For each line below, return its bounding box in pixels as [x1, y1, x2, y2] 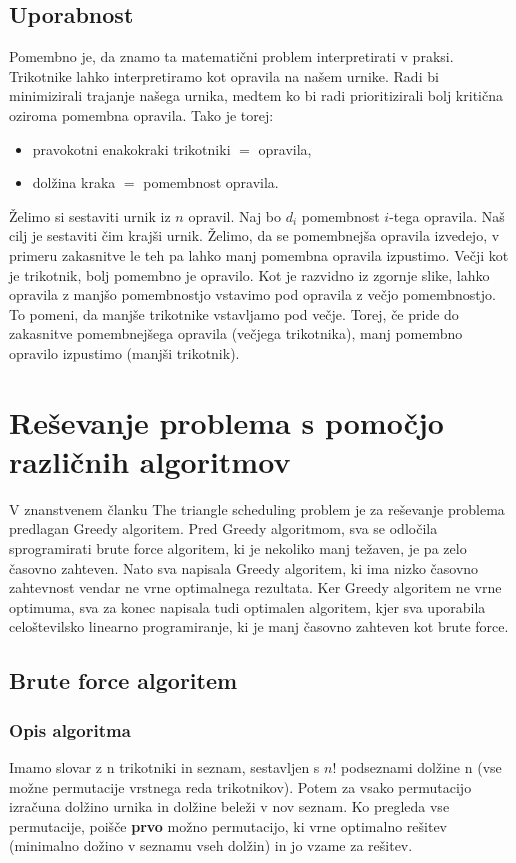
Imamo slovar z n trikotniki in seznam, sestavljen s [9, 756, 320, 777]
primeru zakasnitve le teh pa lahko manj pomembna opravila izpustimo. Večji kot [9, 244, 509, 265]
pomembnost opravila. [143, 172, 279, 193]
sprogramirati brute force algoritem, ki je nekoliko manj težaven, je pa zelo [9, 538, 467, 559]
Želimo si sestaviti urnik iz [9, 205, 171, 226]
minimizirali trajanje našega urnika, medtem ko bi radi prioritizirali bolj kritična [9, 85, 503, 106]
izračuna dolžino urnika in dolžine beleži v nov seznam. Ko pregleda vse [9, 796, 450, 817]
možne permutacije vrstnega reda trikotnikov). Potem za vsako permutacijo [9, 776, 472, 797]
